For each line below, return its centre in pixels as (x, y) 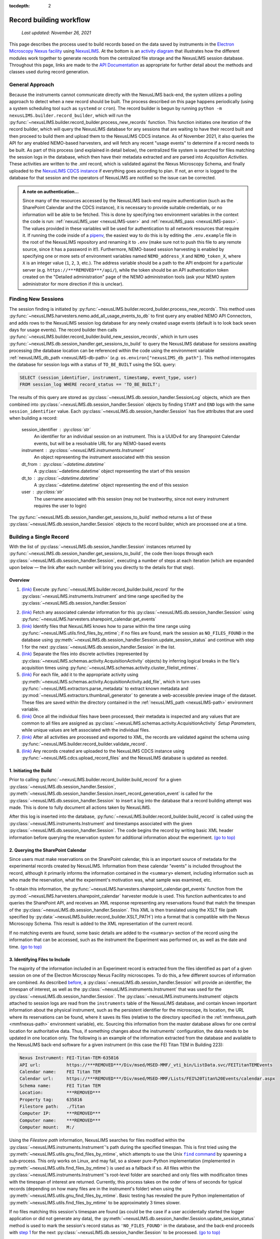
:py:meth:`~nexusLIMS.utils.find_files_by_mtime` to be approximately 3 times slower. (95, 1202)
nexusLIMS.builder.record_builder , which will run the (70, 115)
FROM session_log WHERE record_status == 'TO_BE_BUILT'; (90, 385)
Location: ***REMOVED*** (60, 1093)
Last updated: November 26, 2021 (56, 33)
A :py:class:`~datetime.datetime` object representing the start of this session (112, 471)
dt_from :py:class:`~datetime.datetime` (64, 464)
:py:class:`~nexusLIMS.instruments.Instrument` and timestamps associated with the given (101, 823)
